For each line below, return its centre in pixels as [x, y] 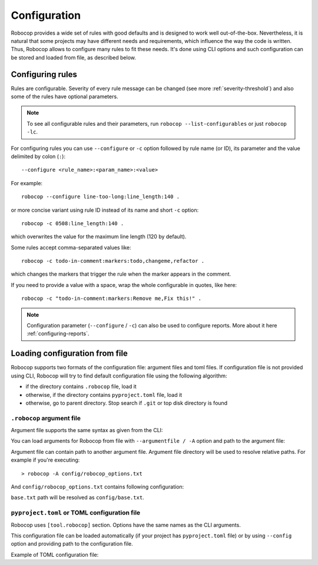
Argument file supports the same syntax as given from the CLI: [87, 430]
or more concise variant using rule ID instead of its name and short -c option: [105, 210]
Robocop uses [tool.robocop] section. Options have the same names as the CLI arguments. [126, 525]
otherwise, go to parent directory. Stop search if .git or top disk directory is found [127, 403]
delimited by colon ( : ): [38, 156]
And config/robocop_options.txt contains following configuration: [97, 487]
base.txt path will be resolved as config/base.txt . [77, 497]
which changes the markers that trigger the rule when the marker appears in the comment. [121, 274]
